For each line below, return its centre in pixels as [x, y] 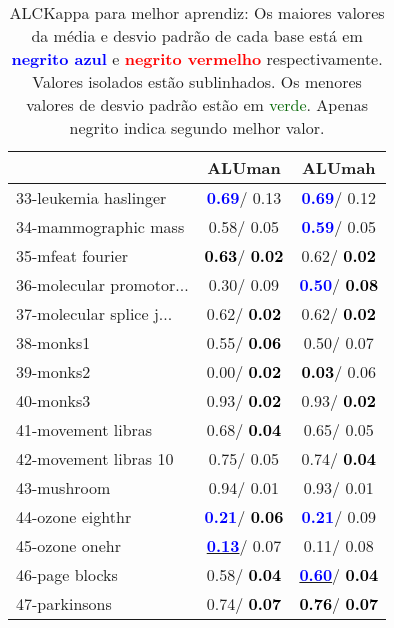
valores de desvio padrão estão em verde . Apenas [197, 104]
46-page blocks [67, 574]
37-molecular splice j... [94, 313]
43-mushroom [63, 487]
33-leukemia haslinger [91, 197]
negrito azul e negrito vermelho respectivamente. [197, 58]
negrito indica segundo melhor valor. [197, 127]
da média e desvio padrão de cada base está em [197, 35]
